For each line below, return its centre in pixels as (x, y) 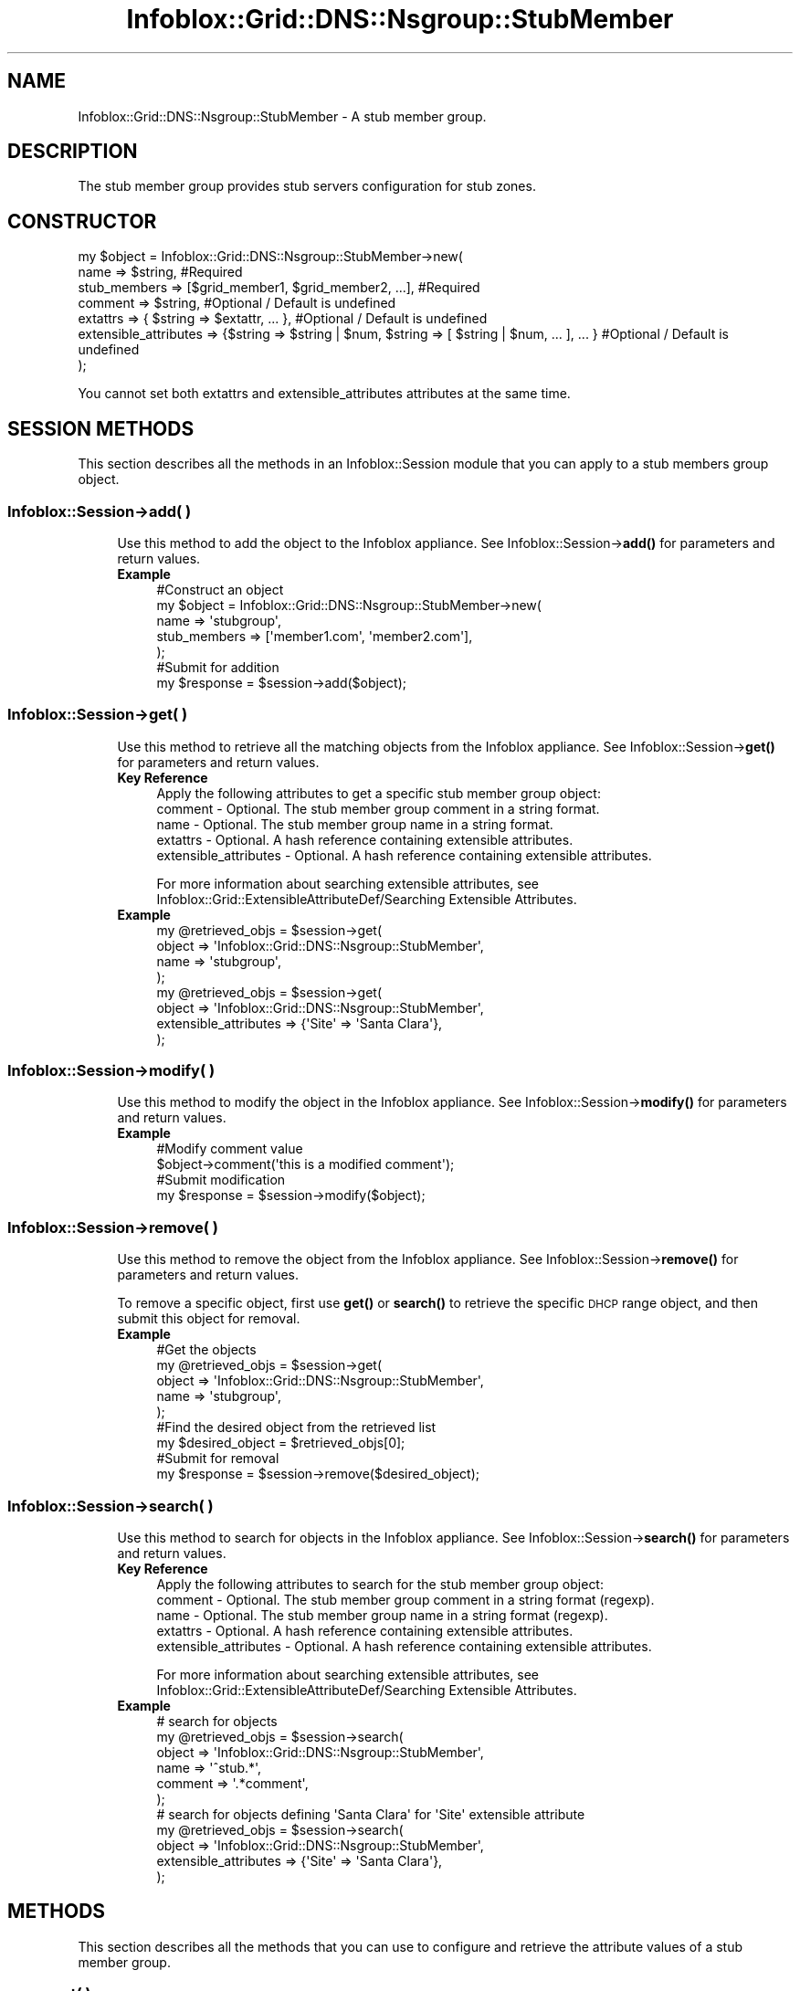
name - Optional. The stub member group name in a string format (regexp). (382, 1615)
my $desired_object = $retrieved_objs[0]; (281, 1443)
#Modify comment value (230, 1149)
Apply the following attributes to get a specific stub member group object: (379, 793)
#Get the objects (206, 1350)
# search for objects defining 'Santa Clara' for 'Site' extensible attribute (371, 1814)
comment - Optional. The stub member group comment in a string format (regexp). (405, 1599)
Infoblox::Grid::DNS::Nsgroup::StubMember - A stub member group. (282, 116)
